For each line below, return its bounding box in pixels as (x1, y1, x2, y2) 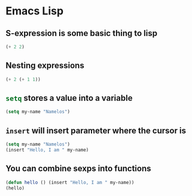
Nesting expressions (5, 61, 84, 71)
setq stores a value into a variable (5, 93, 133, 103)
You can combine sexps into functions (5, 164, 151, 174)
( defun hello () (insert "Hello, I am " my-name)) (5, 179, 135, 185)
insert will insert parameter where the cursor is (5, 125, 187, 135)
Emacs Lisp (5, 4, 64, 18)
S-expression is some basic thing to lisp (5, 28, 158, 38)
